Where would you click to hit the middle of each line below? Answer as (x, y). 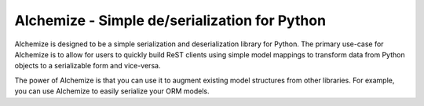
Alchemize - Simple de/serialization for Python (170, 20)
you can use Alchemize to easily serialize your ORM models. (112, 91)
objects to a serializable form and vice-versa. (88, 66)
